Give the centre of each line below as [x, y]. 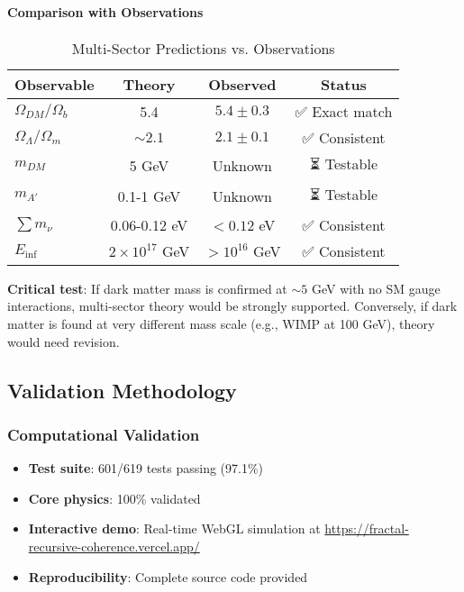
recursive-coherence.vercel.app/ [114, 546]
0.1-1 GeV [149, 196]
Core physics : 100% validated [114, 498]
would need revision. [64, 341]
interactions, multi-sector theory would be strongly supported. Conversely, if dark [232, 306]
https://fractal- [367, 528]
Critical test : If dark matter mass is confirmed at [147, 288]
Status [343, 84]
